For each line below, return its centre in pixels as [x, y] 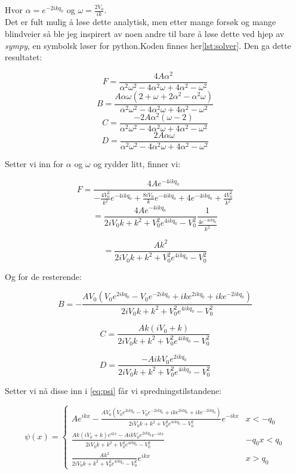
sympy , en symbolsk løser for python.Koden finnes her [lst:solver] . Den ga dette [148, 45]
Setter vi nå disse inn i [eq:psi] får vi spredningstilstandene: [113, 391]
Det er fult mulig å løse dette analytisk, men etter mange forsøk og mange [141, 22]
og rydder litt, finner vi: [137, 164]
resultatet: [24, 57]
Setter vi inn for [34, 164]
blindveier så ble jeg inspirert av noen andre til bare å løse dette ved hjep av [145, 33]
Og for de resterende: [43, 276]
